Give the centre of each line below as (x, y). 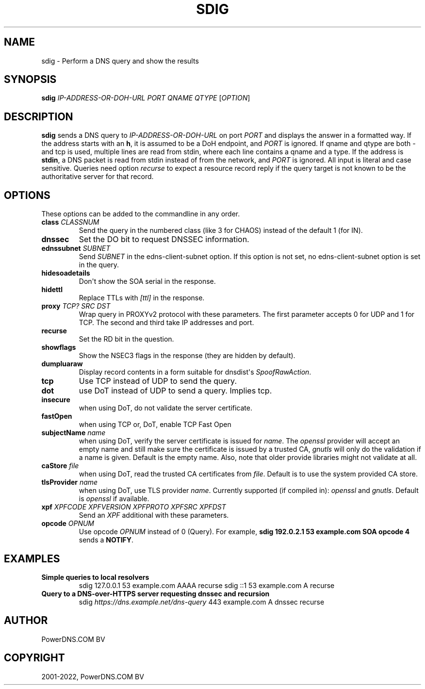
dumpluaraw (62, 364)
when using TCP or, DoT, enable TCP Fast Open (155, 425)
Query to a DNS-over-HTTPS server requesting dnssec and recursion (155, 593)
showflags (59, 347)
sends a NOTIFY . (106, 540)
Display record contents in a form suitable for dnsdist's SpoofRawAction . (195, 372)
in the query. (99, 265)
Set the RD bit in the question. (126, 339)
